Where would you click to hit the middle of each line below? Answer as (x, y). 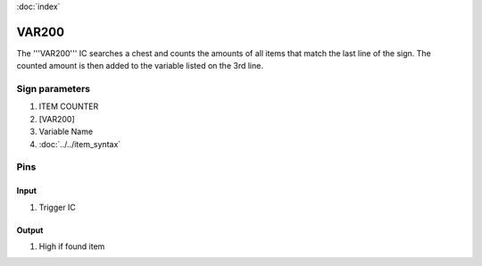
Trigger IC (57, 207)
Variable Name (66, 132)
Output (30, 230)
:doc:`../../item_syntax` (80, 144)
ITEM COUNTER (69, 106)
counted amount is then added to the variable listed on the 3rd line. (140, 66)
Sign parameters (54, 89)
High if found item (72, 246)
